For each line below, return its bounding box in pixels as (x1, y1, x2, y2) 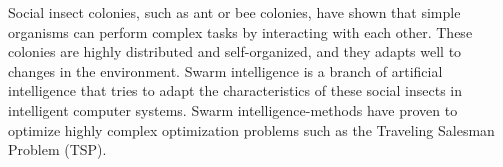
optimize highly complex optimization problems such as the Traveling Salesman (8, 119, 495, 140)
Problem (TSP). (8, 139, 107, 160)
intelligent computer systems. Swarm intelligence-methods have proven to (8, 99, 458, 120)
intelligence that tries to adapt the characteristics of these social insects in (8, 80, 463, 101)
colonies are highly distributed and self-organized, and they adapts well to (8, 41, 462, 62)
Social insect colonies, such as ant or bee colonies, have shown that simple (8, 2, 461, 22)
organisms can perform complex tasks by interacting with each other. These (8, 21, 473, 42)
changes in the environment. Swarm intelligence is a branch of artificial (8, 60, 443, 81)
